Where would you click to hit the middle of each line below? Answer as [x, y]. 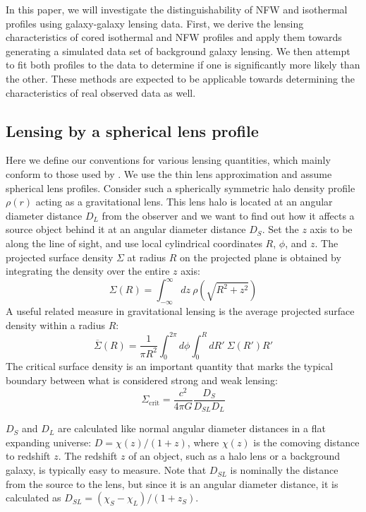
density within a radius [55, 325]
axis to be [331, 229]
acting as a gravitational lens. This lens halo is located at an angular [184, 202]
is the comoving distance [306, 442]
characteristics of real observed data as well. [101, 92]
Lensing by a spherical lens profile [132, 130]
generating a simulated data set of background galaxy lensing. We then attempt [178, 50]
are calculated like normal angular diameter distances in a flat [192, 428]
